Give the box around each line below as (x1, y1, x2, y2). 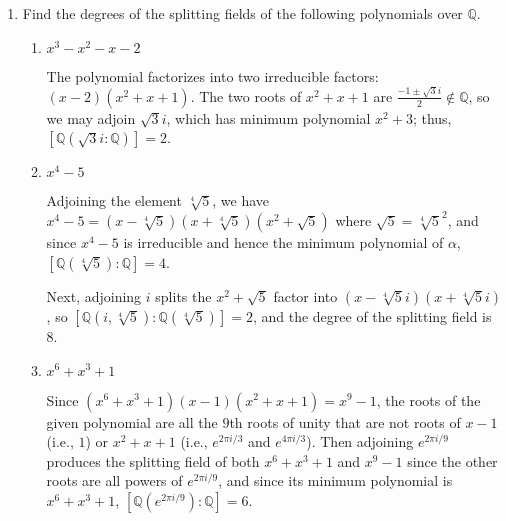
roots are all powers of (46, 470, 183, 491)
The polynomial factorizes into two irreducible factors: (46, 65, 379, 86)
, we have (212, 190, 270, 211)
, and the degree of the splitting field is (252, 305, 492, 326)
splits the (155, 285, 212, 306)
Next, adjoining (46, 285, 142, 306)
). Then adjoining (306, 431, 414, 452)
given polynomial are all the (46, 411, 218, 432)
